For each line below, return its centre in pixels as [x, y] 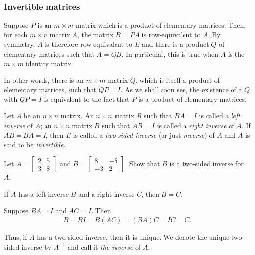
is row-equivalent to [171, 34]
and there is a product [175, 44]
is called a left [220, 115]
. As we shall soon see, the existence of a [181, 89]
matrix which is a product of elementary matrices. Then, [161, 25]
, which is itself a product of [178, 80]
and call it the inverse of [104, 246]
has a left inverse [44, 193]
